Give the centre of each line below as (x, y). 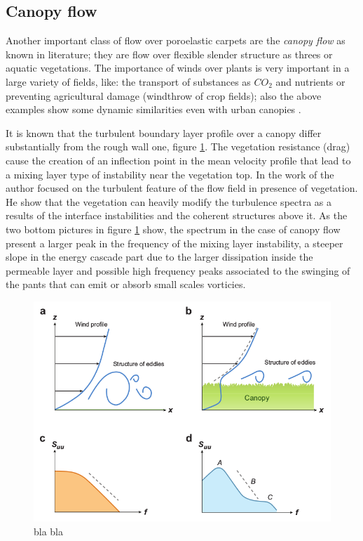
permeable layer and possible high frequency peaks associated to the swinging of (178, 270)
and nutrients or (310, 81)
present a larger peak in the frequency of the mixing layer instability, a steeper (174, 243)
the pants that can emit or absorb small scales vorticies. (126, 284)
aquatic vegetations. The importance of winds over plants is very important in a (178, 68)
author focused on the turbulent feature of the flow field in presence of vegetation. (182, 188)
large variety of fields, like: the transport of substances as (128, 81)
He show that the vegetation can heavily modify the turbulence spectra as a (169, 201)
